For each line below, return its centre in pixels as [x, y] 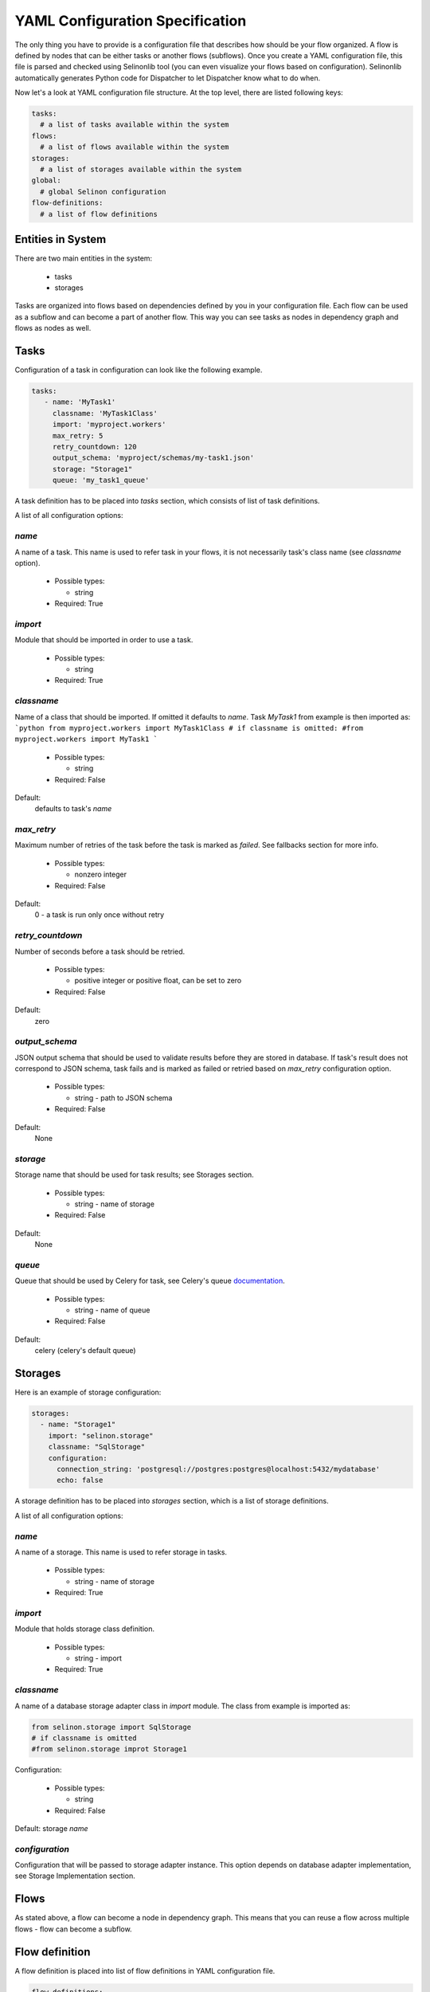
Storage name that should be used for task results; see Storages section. [134, 1174]
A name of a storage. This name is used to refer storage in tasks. [121, 1552]
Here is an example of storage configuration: [88, 1392]
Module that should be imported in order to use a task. [104, 640]
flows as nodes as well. [53, 328]
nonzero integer [101, 874]
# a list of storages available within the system [141, 170]
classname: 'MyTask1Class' [105, 413]
